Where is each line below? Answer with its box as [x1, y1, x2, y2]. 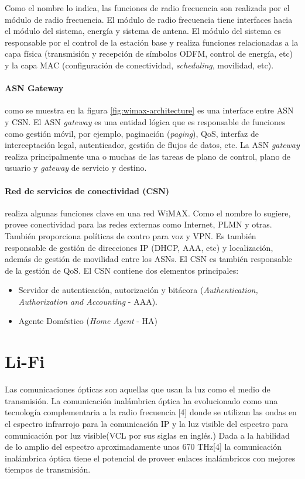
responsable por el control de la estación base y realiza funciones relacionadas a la [5, 36, 299, 48]
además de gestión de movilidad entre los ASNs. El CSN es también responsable [5, 253, 292, 265]
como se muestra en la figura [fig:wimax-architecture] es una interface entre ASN [5, 104, 294, 116]
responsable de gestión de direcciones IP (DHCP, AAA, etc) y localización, [5, 241, 273, 253]
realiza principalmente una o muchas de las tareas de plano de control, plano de [5, 150, 291, 162]
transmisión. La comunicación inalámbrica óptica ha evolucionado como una [5, 394, 278, 406]
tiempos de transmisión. [5, 463, 91, 475]
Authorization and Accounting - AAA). [18, 295, 157, 307]
